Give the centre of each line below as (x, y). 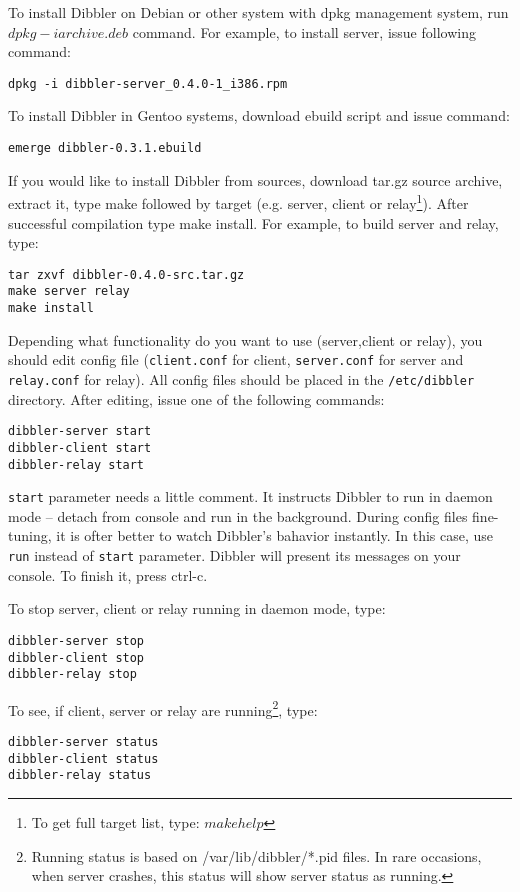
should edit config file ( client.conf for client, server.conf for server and (236, 359)
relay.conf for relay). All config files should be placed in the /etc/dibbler (241, 378)
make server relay (69, 291)
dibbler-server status (83, 742)
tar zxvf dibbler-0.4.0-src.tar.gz (126, 274)
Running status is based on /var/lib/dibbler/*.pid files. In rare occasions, (256, 855)
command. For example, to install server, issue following (304, 31)
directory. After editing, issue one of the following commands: (196, 398)
